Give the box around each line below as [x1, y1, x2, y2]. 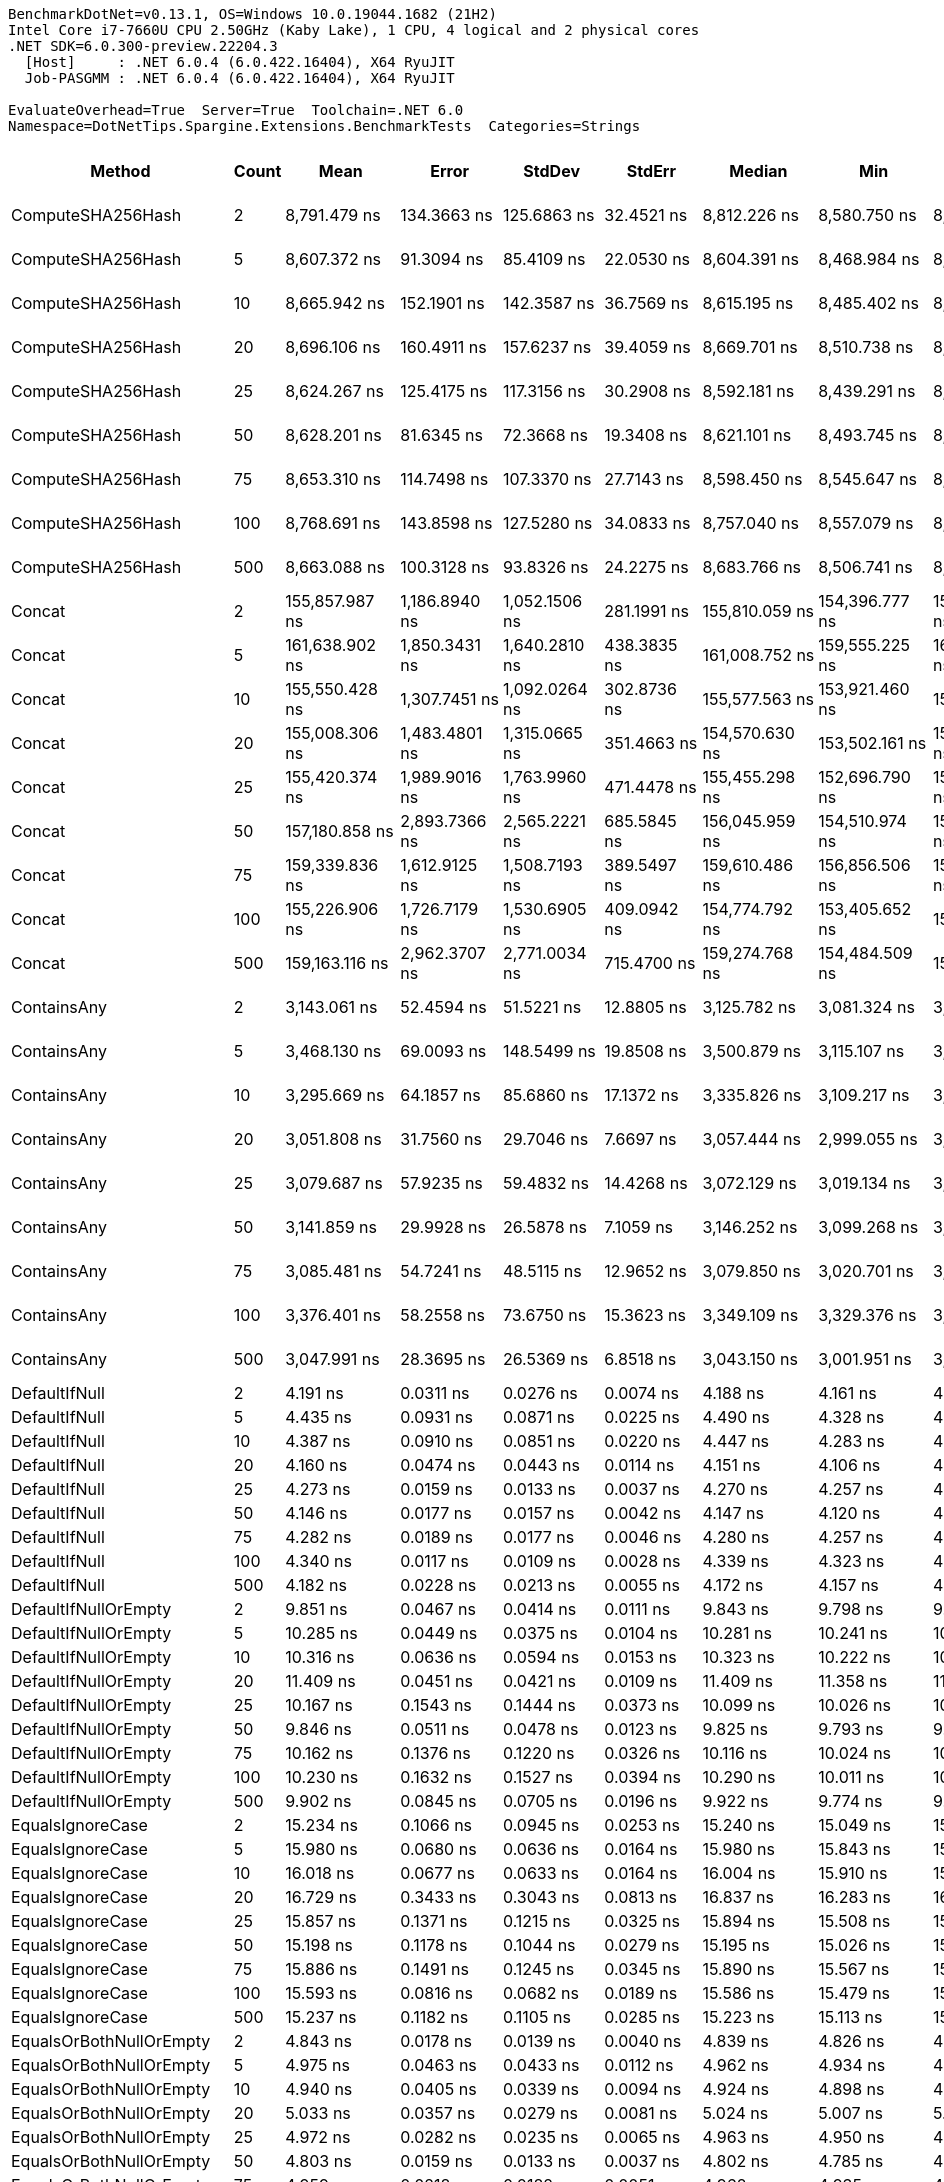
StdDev [523, 161, 580, 181]
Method [90, 161, 151, 181]
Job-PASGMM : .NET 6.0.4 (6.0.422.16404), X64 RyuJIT [24, 70, 455, 86]
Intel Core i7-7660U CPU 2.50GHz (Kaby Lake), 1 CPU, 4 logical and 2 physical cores [8, 22, 700, 38]
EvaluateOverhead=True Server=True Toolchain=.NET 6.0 [8, 102, 464, 118]
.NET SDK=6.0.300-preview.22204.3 [8, 38, 278, 54]
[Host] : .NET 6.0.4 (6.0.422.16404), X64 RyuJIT [24, 54, 455, 70]
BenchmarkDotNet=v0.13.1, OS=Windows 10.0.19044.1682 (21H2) [8, 6, 497, 22]
